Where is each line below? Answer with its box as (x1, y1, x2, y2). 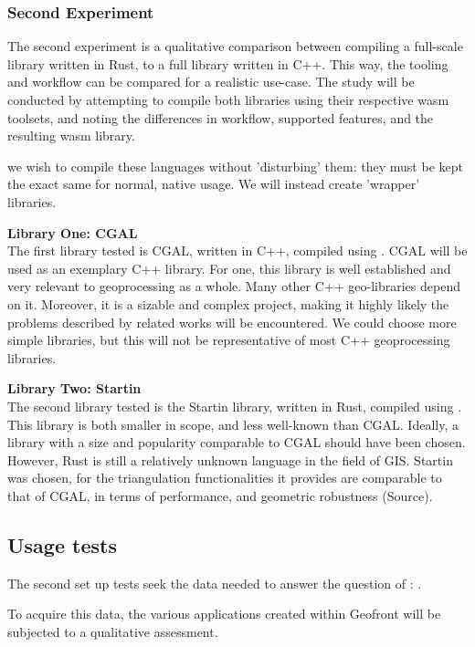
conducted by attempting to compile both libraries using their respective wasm (7, 90, 449, 109)
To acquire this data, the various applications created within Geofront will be (7, 604, 441, 623)
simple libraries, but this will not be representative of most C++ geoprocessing (7, 330, 450, 350)
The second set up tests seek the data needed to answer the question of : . (7, 573, 422, 592)
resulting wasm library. (7, 126, 135, 145)
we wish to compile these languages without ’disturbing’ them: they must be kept (7, 156, 463, 175)
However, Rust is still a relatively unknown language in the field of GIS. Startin (7, 450, 453, 469)
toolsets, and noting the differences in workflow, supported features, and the (7, 108, 434, 127)
